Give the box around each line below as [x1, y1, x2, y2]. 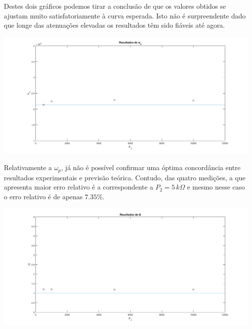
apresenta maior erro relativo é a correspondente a [4, 182, 154, 192]
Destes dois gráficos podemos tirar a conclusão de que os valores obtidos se [4, 1, 226, 11]
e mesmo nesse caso [187, 182, 245, 192]
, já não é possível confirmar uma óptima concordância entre [61, 162, 241, 173]
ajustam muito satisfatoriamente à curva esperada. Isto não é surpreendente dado [4, 10, 246, 20]
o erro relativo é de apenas [4, 191, 83, 201]
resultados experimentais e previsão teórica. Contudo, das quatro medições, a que [4, 172, 246, 182]
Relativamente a [4, 162, 52, 173]
